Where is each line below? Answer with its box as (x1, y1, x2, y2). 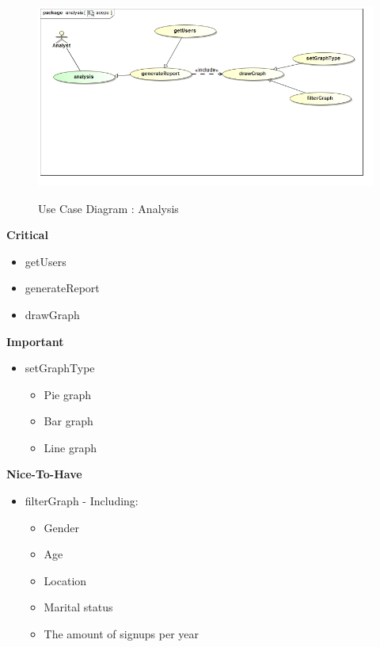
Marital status (44, 599, 113, 615)
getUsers (25, 253, 66, 269)
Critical (6, 226, 48, 243)
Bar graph (44, 413, 93, 429)
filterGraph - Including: (25, 493, 139, 509)
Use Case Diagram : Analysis (38, 200, 179, 216)
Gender (44, 519, 80, 535)
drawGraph (25, 306, 80, 322)
